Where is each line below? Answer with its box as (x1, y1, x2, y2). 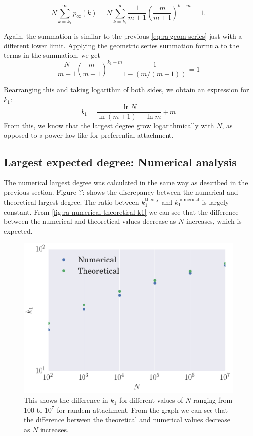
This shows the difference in (24, 395, 108, 405)
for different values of (119, 395, 183, 405)
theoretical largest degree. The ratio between (4, 196, 139, 207)
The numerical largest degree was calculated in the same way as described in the (4, 177, 248, 187)
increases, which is (186, 216, 242, 226)
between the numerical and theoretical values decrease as (4, 216, 176, 226)
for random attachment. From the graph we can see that (57, 404, 228, 415)
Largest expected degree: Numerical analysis (4, 154, 237, 169)
